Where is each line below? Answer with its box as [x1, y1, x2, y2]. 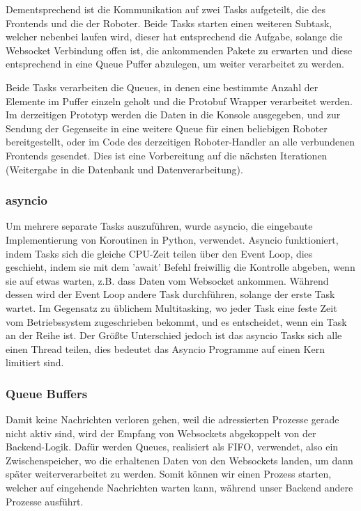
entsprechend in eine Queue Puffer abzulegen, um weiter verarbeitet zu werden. [6, 56, 344, 71]
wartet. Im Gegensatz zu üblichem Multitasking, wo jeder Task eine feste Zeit [6, 300, 337, 315]
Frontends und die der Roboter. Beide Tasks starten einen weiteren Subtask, [6, 15, 332, 30]
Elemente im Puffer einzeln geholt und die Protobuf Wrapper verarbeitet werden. [6, 93, 353, 108]
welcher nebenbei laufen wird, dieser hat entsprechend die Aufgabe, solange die [6, 29, 343, 44]
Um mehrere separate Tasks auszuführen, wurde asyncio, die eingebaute [6, 219, 313, 233]
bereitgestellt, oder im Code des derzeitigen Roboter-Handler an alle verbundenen [6, 134, 355, 149]
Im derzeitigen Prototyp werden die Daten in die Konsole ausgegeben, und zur [6, 107, 341, 122]
